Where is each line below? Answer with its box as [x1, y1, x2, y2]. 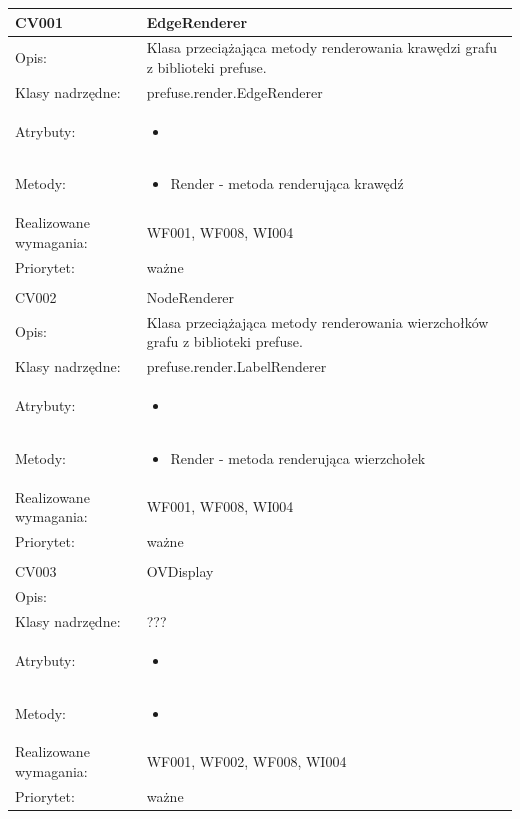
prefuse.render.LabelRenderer [146, 356, 327, 377]
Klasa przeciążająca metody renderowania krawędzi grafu [146, 37, 497, 58]
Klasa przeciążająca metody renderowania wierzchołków [146, 311, 489, 332]
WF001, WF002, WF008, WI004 [146, 751, 347, 772]
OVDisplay [146, 561, 214, 582]
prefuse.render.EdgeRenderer [146, 81, 323, 102]
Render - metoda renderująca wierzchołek [170, 447, 426, 468]
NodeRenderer [146, 286, 235, 307]
